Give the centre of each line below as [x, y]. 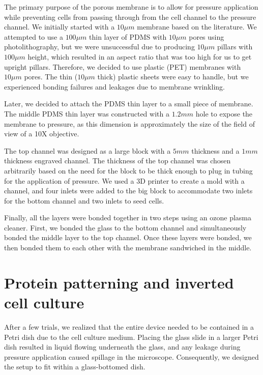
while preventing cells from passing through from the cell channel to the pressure [130, 17]
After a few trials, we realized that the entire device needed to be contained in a [129, 326]
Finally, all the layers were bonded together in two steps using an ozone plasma [128, 218]
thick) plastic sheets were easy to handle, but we [173, 77]
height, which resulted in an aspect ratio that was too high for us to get [140, 56]
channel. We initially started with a [60, 27]
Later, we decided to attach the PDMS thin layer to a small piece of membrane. [129, 104]
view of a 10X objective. [42, 134]
